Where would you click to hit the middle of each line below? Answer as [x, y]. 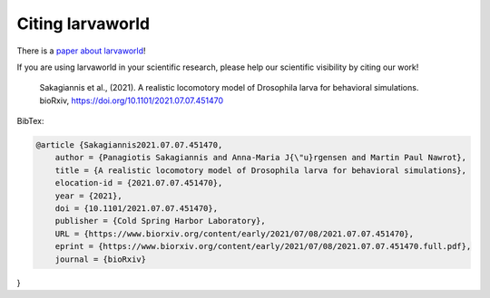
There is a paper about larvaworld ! [81, 51]
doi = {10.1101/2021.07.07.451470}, [136, 209]
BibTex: [30, 121]
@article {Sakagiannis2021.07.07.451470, [129, 145]
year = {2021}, [88, 196]
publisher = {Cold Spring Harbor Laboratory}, [161, 221]
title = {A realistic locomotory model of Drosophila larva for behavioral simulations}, [261, 170]
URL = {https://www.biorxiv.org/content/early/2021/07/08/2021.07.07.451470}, [235, 234]
